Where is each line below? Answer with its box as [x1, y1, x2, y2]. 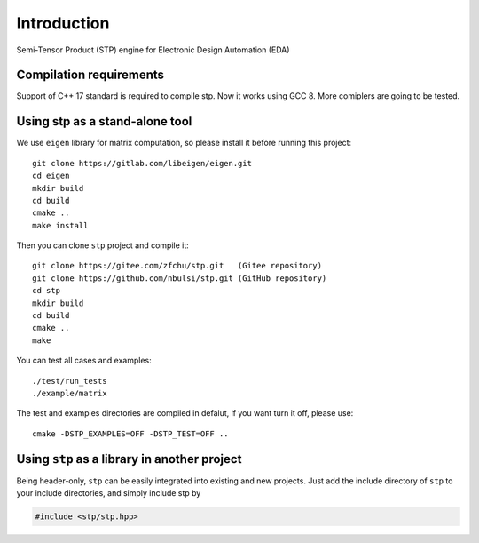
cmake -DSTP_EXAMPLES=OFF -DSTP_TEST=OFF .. [32, 428, 230, 439]
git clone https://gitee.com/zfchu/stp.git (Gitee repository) [32, 260, 323, 271]
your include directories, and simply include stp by [16, 488, 201, 499]
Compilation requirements [16, 68, 164, 83]
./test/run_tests [32, 376, 107, 386]
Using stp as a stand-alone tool [16, 114, 192, 129]
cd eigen [32, 171, 70, 181]
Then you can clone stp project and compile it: [16, 240, 190, 251]
